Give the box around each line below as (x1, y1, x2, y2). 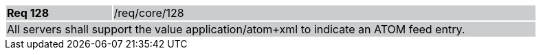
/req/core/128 (113, 6, 184, 20)
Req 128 (7, 6, 49, 20)
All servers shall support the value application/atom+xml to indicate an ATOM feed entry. (7, 22, 465, 36)
